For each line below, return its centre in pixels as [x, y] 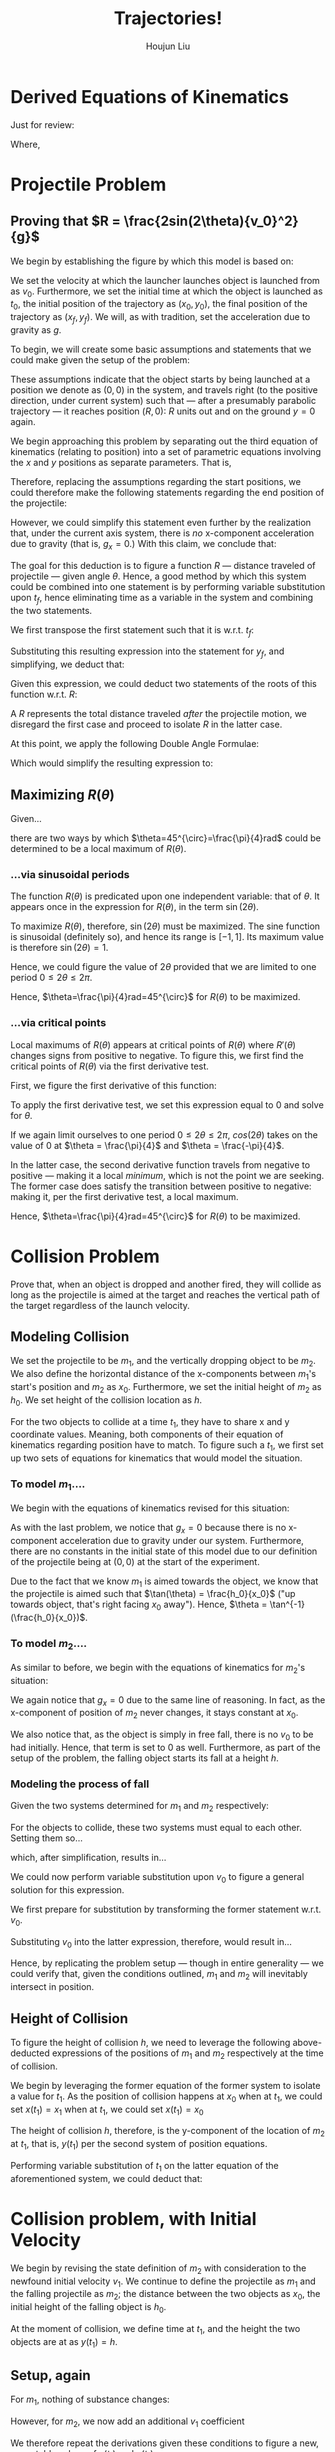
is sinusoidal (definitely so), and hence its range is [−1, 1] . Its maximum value [167, 937]
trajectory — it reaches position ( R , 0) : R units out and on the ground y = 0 [163, 411]
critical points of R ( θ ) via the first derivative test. [110, 1066]
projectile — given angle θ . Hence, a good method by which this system [158, 576]
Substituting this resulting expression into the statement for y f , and [147, 652]
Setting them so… [46, 1838]
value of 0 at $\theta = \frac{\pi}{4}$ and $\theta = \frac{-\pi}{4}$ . [147, 1145]
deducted [30, 2053]
